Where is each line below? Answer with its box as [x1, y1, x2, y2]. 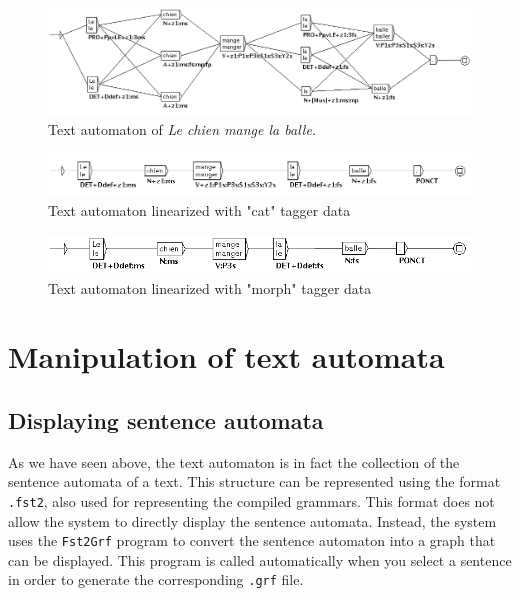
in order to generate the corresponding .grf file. [8, 569, 304, 590]
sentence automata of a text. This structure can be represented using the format [8, 471, 501, 492]
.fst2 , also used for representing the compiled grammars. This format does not [8, 490, 495, 511]
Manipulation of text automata [8, 336, 445, 377]
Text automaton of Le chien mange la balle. [48, 118, 317, 139]
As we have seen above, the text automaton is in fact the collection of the [8, 451, 460, 472]
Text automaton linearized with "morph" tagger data [48, 277, 372, 298]
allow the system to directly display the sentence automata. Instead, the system [8, 510, 497, 531]
